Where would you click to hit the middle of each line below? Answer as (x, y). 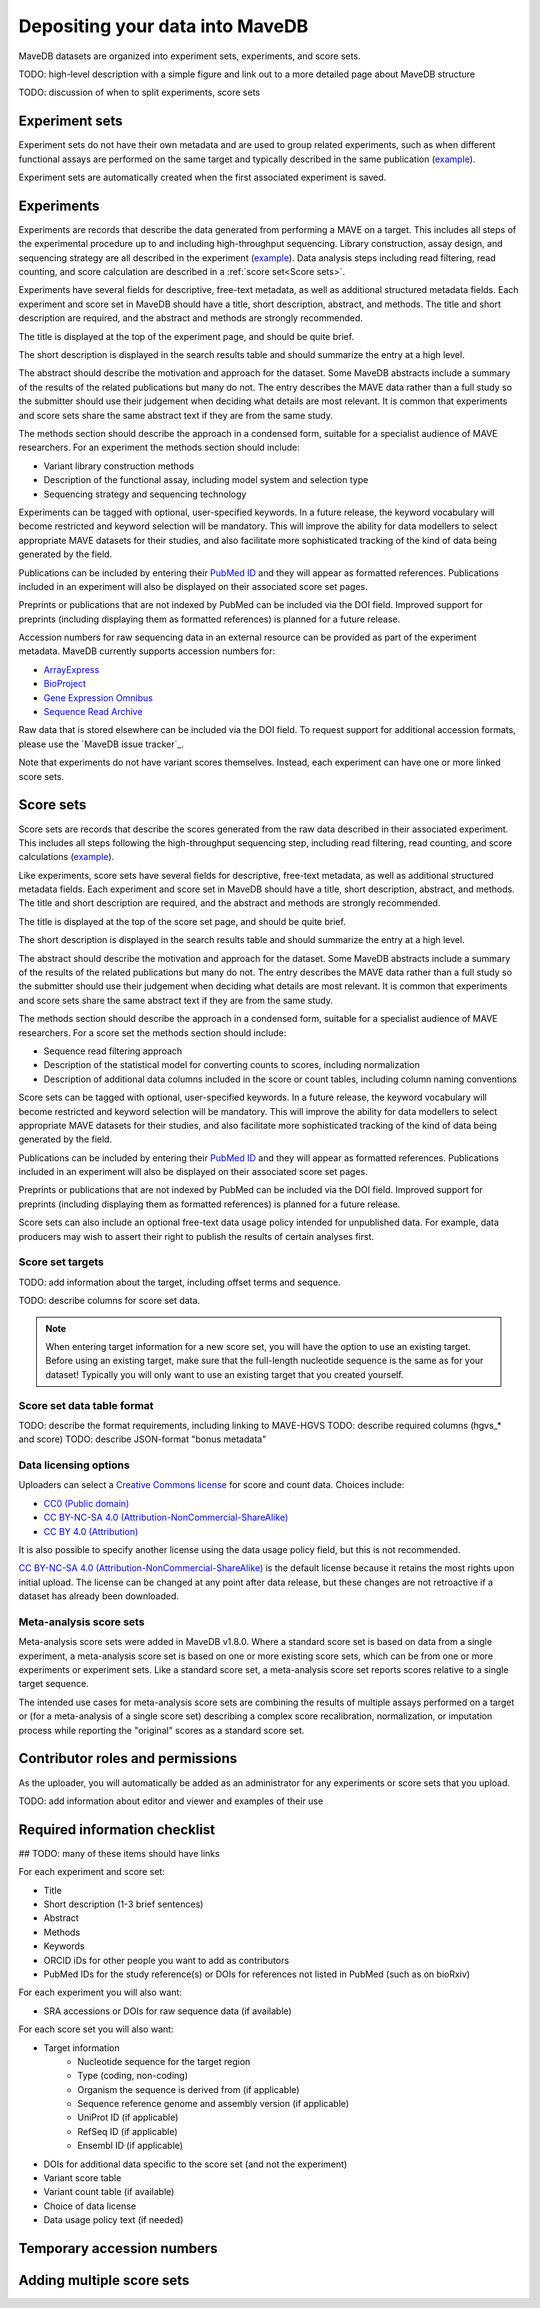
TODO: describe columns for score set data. (109, 1301)
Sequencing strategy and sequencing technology (145, 494)
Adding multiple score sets (104, 2280)
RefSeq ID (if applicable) (128, 2131)
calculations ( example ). (66, 857)
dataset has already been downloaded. (99, 1596)
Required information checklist (117, 1829)
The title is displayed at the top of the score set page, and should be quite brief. (182, 921)
